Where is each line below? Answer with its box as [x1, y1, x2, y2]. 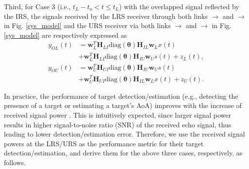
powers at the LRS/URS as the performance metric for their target [4, 138, 204, 148]
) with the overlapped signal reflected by [119, 1, 239, 11]
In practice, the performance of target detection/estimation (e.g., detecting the [4, 91, 238, 101]
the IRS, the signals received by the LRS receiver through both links [4, 11, 208, 21]
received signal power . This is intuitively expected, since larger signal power [4, 109, 232, 120]
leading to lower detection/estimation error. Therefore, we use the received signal [4, 129, 245, 139]
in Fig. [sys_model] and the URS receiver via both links [4, 20, 171, 31]
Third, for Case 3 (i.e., [4, 1, 71, 11]
